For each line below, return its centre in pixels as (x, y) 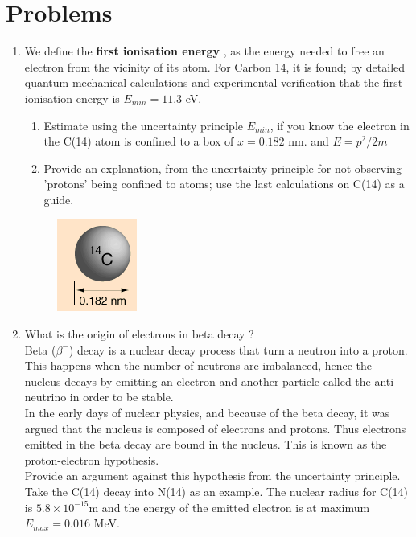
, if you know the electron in (340, 125)
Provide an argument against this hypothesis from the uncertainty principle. (212, 476)
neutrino (45, 397)
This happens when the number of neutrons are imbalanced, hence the (198, 365)
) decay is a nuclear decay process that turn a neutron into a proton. (238, 349)
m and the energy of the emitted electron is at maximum (229, 507)
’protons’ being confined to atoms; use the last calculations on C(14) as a (224, 184)
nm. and (309, 141)
